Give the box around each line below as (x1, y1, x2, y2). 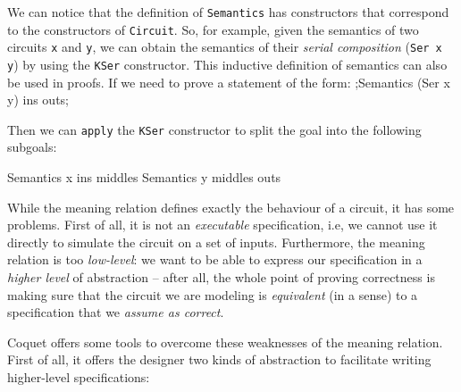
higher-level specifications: (7, 368, 150, 386)
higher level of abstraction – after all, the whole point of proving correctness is (7, 268, 435, 287)
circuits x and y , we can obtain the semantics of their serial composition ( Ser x (7, 38, 442, 56)
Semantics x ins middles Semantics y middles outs (7, 168, 281, 187)
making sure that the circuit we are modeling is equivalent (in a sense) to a (7, 285, 418, 304)
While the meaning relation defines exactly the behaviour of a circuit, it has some (7, 197, 455, 216)
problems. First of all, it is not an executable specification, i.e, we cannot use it (7, 215, 438, 234)
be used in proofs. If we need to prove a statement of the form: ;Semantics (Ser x (7, 72, 450, 91)
